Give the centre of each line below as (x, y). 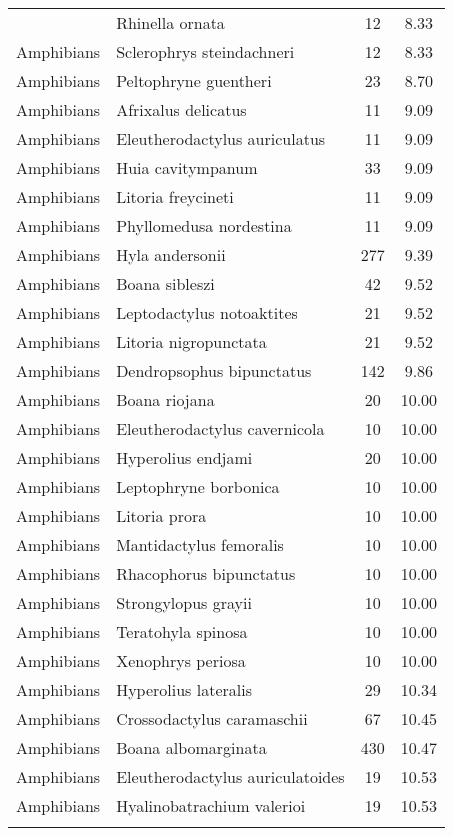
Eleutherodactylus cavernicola (220, 428)
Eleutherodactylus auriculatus (221, 138)
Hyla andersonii (171, 254)
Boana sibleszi (165, 283)
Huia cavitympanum (187, 167)
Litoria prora (161, 515)
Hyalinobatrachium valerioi (211, 805)
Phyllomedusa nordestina (204, 225)
